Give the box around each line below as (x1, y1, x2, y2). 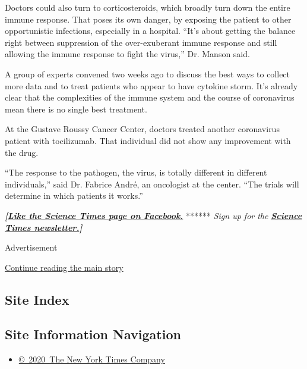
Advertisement (5, 241, 58, 254)
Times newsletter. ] (5, 221, 83, 233)
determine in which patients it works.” (5, 189, 143, 202)
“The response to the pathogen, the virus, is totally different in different (5, 166, 267, 179)
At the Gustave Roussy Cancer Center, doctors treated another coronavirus (5, 123, 280, 135)
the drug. (5, 146, 39, 158)
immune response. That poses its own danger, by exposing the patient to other (5, 12, 292, 25)
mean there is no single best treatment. (5, 102, 147, 115)
